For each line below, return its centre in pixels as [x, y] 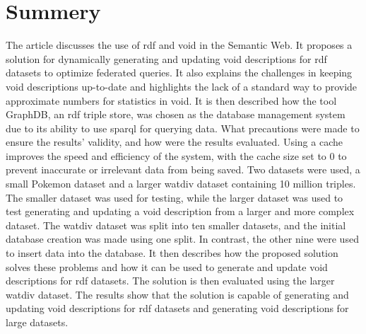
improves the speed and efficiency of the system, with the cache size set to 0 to [176, 155]
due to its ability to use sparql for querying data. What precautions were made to [183, 128]
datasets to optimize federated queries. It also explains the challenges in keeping [179, 73]
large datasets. [37, 322]
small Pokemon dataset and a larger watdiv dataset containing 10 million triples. [181, 184]
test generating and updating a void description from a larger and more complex [180, 211]
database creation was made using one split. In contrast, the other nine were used [182, 239]
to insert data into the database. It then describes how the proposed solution [172, 253]
